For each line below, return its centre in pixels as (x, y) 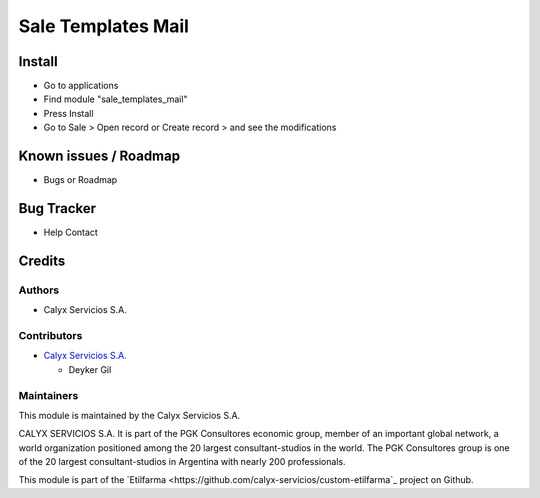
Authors (39, 290)
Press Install (68, 113)
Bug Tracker (57, 208)
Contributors (50, 335)
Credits (42, 260)
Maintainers (48, 395)
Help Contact (71, 232)
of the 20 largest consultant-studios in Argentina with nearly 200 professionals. (182, 462)
